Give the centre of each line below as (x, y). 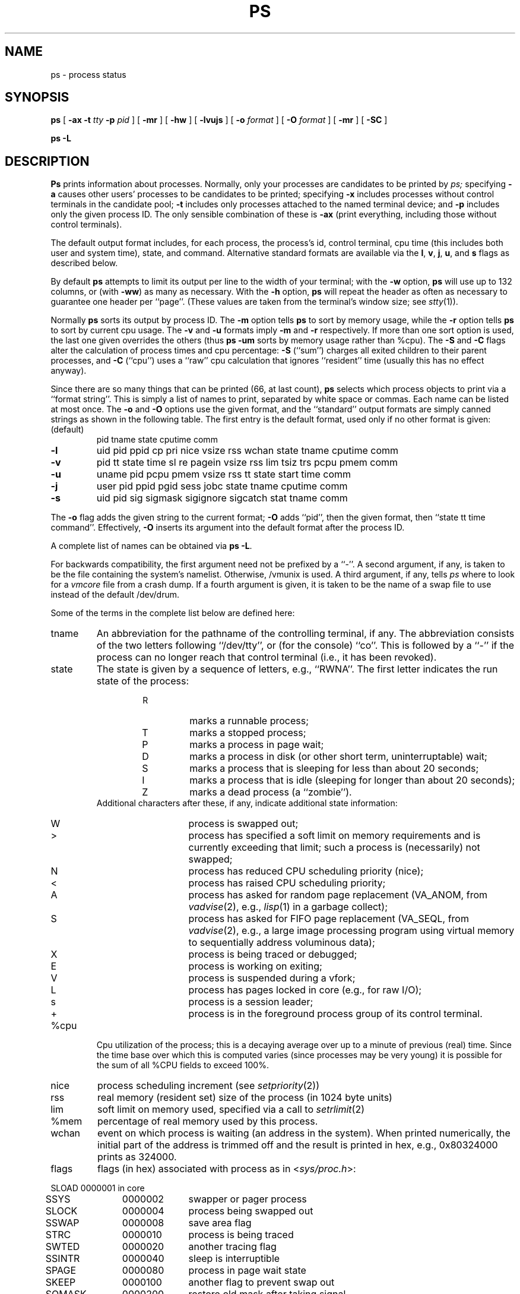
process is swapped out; (243, 824)
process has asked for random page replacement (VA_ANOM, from (338, 895)
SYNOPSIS (37, 97)
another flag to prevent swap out (261, 1282)
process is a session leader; (251, 1002)
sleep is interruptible (234, 1259)
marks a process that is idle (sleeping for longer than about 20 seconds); (352, 780)
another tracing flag (232, 1247)
